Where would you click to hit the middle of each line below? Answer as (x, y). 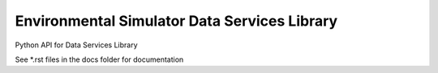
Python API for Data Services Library (76, 45)
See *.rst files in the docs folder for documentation (99, 59)
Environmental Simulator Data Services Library (176, 21)
